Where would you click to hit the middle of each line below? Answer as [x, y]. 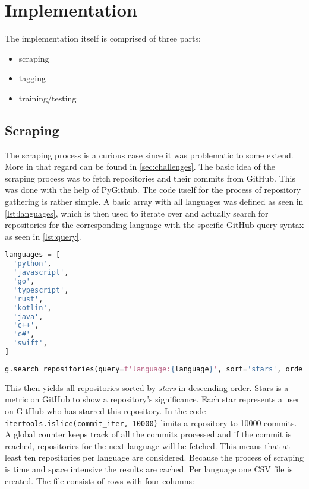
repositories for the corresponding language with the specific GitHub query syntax [154, 225]
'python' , [32, 264]
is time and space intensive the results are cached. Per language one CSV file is [149, 469]
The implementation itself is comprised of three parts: [103, 38]
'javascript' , [41, 273]
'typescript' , [41, 290]
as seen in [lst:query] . [43, 236]
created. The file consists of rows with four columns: [100, 480]
